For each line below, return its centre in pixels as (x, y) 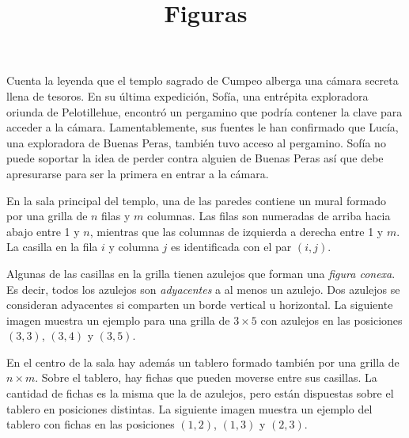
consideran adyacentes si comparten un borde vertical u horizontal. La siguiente (200, 305)
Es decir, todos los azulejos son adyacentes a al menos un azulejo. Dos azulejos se (203, 289)
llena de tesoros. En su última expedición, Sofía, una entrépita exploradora (187, 95)
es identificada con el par (231, 247)
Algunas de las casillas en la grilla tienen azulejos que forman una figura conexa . (201, 273)
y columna (134, 247)
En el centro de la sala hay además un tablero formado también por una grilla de (203, 362)
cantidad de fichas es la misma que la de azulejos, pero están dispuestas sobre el (200, 393)
